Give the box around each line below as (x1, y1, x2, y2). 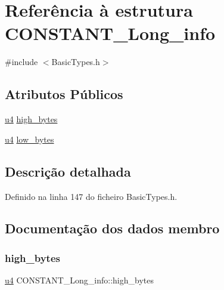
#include (5, 55, 38, 68)
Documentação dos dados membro (5, 219, 220, 237)
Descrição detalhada (5, 162, 131, 180)
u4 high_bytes (5, 113, 58, 125)
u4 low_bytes (5, 132, 54, 145)
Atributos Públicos (5, 85, 123, 103)
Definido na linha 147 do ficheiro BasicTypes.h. (5, 190, 178, 202)
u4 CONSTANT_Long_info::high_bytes (5, 274, 154, 286)
